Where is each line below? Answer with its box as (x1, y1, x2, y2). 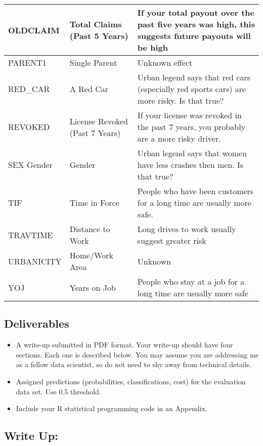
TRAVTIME (8, 229, 53, 241)
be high (137, 41, 168, 53)
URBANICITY (8, 255, 62, 267)
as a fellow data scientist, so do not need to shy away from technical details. (16, 359, 251, 370)
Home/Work (69, 249, 114, 261)
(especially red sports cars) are (137, 83, 246, 95)
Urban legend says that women (137, 147, 247, 159)
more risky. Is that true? (137, 95, 224, 106)
